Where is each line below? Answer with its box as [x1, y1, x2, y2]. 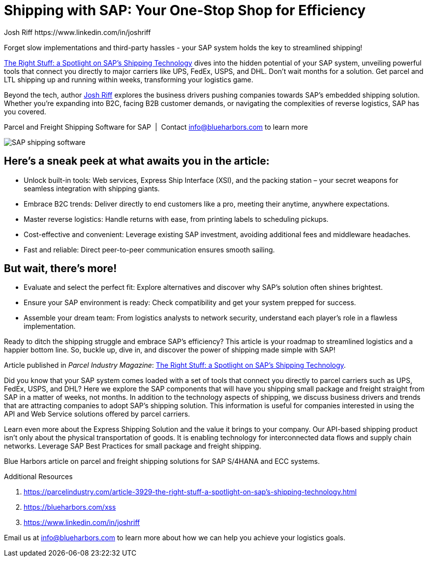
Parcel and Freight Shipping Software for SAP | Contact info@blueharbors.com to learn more [4, 122, 308, 131]
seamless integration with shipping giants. [24, 184, 160, 193]
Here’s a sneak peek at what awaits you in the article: [4, 155, 270, 168]
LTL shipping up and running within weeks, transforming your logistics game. [4, 75, 253, 84]
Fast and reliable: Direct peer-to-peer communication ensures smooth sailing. [24, 245, 275, 254]
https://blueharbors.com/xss [24, 503, 116, 512]
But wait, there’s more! [4, 262, 117, 275]
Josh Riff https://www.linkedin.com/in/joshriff [4, 28, 151, 36]
